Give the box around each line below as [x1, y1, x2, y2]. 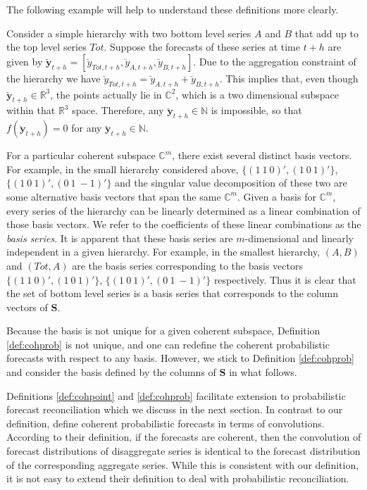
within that [6, 103, 56, 118]
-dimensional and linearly [244, 230, 354, 245]
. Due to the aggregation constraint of [193, 54, 356, 68]
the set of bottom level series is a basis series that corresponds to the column [6, 286, 339, 301]
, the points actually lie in [50, 87, 162, 101]
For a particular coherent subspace [6, 148, 156, 163]
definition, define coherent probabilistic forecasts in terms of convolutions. [6, 415, 325, 430]
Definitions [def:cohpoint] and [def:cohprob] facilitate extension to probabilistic [6, 388, 346, 403]
